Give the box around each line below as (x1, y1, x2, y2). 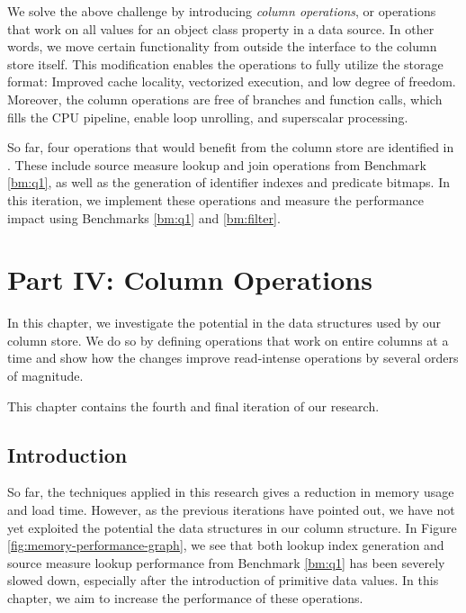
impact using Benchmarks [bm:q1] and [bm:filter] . (7, 208, 281, 227)
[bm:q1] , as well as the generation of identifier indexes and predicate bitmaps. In (7, 173, 450, 192)
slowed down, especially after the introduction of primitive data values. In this (7, 571, 439, 590)
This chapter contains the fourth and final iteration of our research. (7, 396, 380, 415)
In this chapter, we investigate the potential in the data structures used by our (7, 313, 441, 332)
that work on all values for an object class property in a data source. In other (7, 19, 435, 38)
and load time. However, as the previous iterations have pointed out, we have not (7, 500, 455, 519)
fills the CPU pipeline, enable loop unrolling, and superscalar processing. (7, 107, 408, 126)
